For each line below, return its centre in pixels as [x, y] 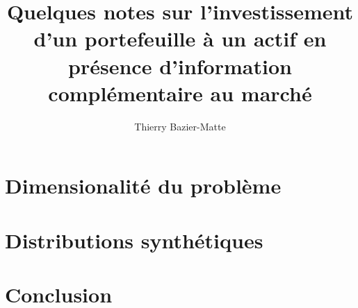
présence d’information [180, 66]
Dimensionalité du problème [143, 186]
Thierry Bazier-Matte [180, 126]
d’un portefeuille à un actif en [180, 38]
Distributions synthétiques [134, 240]
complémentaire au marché [180, 93]
